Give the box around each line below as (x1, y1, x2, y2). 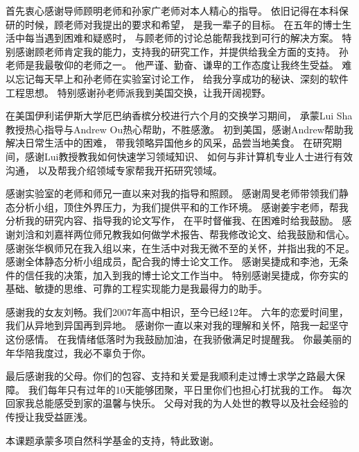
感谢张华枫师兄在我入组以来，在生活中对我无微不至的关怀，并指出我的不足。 (6, 240, 355, 255)
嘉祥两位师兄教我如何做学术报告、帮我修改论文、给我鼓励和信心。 (53, 226, 355, 241)
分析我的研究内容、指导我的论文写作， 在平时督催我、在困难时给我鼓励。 (6, 213, 339, 228)
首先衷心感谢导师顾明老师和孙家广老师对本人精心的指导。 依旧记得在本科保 (6, 3, 349, 17)
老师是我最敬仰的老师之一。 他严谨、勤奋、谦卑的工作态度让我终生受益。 (6, 58, 339, 72)
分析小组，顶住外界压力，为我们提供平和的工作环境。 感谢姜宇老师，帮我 (15, 199, 349, 214)
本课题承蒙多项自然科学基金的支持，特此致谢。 (6, 433, 219, 447)
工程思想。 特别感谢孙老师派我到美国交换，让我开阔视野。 (6, 85, 271, 99)
